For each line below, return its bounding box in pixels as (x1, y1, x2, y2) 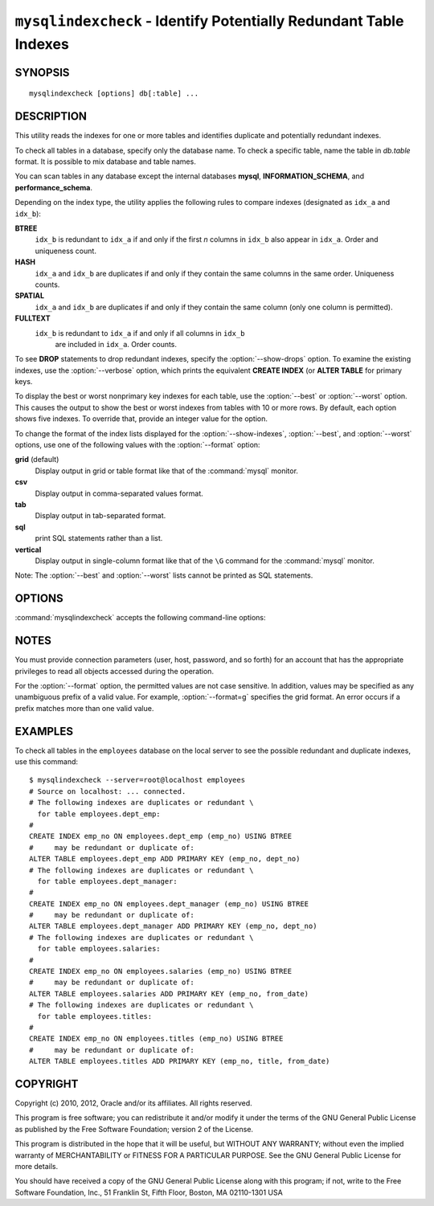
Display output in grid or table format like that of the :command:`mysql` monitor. (35, 466, 299, 476)
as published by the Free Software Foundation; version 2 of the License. (14, 1124, 253, 1134)
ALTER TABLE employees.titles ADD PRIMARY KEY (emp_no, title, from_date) (29, 1057, 330, 1066)
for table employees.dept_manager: (37, 877, 178, 885)
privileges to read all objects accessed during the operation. (14, 666, 215, 676)
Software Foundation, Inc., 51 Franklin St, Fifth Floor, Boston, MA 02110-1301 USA (14, 1188, 283, 1197)
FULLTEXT (14, 313, 51, 323)
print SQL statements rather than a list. (35, 534, 163, 543)
